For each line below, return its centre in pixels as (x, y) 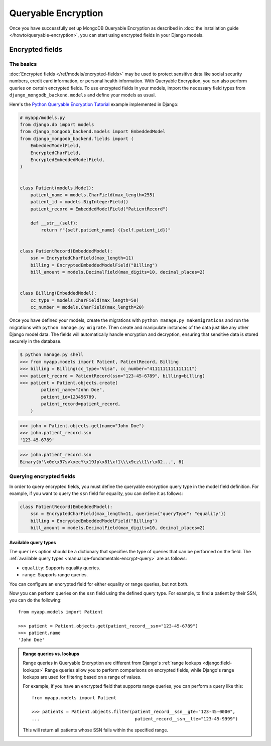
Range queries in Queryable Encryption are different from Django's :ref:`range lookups (112, 663)
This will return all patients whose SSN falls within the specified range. (95, 730)
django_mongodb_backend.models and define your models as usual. (83, 95)
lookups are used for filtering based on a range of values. (82, 677)
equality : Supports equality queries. (61, 568)
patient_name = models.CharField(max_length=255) (93, 195)
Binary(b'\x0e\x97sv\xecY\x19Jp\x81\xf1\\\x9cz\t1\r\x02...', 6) (102, 462)
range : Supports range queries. (55, 575)
